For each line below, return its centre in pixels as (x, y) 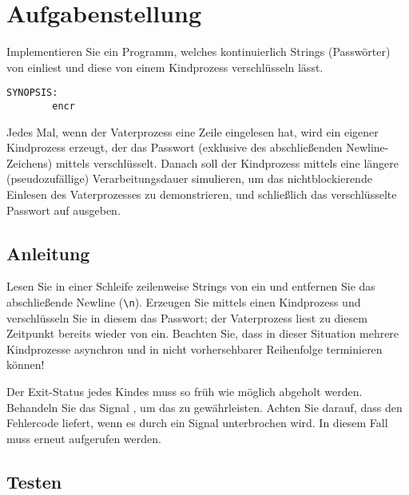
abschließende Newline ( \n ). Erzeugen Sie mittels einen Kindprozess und (184, 301)
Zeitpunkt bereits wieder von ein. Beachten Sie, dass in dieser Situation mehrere (203, 333)
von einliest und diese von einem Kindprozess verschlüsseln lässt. (165, 67)
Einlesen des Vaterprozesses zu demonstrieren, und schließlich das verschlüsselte (202, 194)
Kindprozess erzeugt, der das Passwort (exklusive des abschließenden (175, 147)
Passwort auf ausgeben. (64, 210)
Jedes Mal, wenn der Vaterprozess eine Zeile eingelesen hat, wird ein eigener (193, 131)
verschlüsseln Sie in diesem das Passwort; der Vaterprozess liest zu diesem (187, 317)
